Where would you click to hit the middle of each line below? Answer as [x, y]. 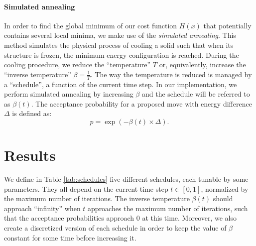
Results [30, 155]
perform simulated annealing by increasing [69, 94]
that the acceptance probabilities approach [69, 218]
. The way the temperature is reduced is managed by [171, 74]
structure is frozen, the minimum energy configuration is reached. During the [122, 55]
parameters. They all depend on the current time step [86, 188]
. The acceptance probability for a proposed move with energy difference [141, 103]
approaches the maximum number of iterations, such [168, 208]
